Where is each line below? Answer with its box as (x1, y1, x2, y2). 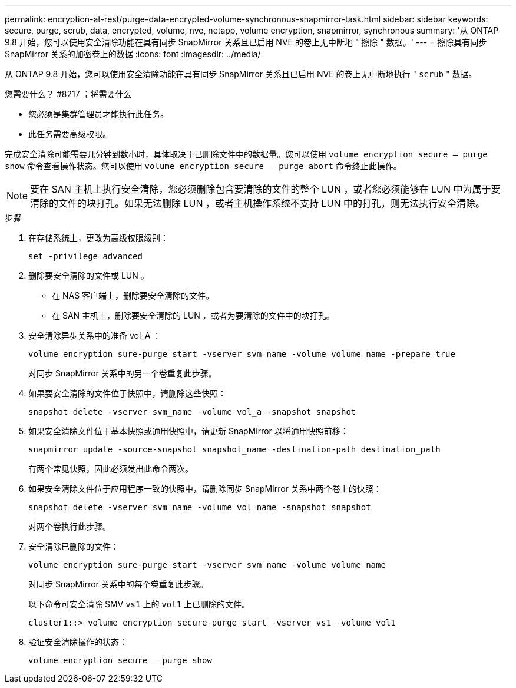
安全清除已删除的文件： (28, 541, 119, 551)
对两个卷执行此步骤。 (28, 521, 111, 531)
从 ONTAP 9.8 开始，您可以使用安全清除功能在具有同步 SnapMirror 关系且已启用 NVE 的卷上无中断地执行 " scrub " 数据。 (5, 69, 477, 79)
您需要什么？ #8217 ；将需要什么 (5, 89, 132, 99)
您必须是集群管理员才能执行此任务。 (28, 109, 168, 119)
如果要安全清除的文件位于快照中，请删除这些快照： (28, 388, 226, 398)
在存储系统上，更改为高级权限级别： (28, 233, 168, 243)
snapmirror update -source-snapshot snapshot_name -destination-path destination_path (28, 445, 441, 454)
